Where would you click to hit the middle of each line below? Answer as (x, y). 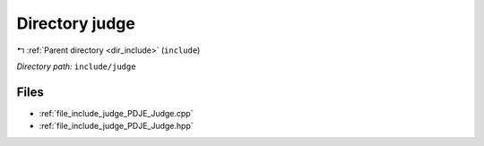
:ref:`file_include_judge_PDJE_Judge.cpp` (116, 113)
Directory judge (76, 23)
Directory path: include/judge (76, 66)
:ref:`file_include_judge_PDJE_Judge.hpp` (116, 126)
